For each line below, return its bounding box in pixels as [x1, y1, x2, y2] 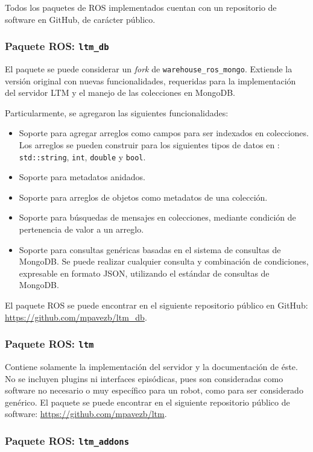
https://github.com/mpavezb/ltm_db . [5, 310, 147, 323]
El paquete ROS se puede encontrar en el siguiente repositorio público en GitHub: [5, 299, 308, 311]
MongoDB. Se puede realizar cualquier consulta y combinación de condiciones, [19, 255, 309, 268]
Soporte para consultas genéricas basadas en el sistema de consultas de [19, 243, 281, 256]
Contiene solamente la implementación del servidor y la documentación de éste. [5, 360, 298, 372]
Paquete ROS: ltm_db [5, 39, 109, 54]
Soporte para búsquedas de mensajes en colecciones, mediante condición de [19, 211, 296, 224]
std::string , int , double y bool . [19, 150, 146, 163]
